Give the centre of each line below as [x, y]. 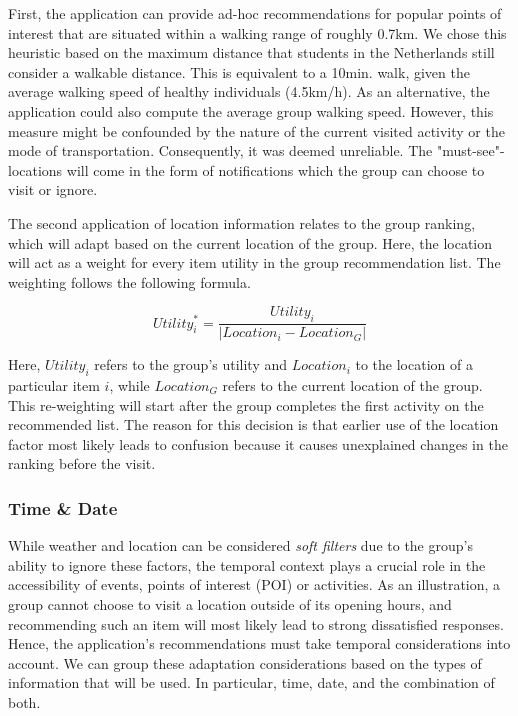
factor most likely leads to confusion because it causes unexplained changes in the [258, 443]
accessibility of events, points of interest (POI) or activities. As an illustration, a [254, 584]
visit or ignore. [53, 189]
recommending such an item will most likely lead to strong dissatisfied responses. [256, 623]
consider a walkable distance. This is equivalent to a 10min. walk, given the [239, 71]
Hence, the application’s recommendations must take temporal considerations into [259, 643]
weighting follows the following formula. [129, 281]
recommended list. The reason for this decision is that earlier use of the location [253, 424]
